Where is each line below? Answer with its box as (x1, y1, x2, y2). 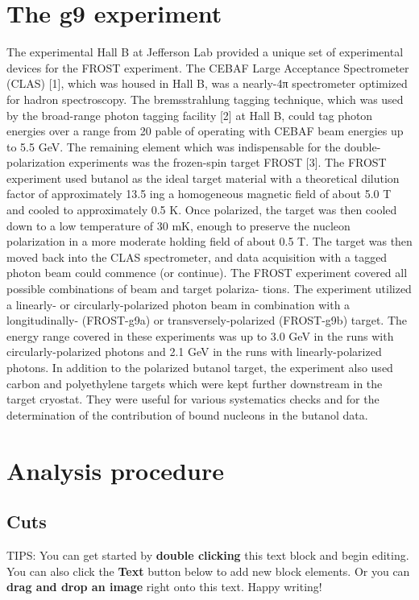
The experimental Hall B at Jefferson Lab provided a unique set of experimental (6, 43, 404, 60)
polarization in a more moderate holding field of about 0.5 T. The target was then (6, 233, 413, 250)
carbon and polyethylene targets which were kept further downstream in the (6, 374, 383, 391)
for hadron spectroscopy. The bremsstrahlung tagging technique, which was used (6, 90, 404, 107)
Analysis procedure (6, 453, 224, 486)
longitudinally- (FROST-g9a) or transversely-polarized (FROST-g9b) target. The (6, 312, 407, 329)
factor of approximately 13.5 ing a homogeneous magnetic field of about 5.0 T (6, 185, 392, 202)
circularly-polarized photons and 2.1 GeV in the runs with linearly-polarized (6, 343, 382, 360)
